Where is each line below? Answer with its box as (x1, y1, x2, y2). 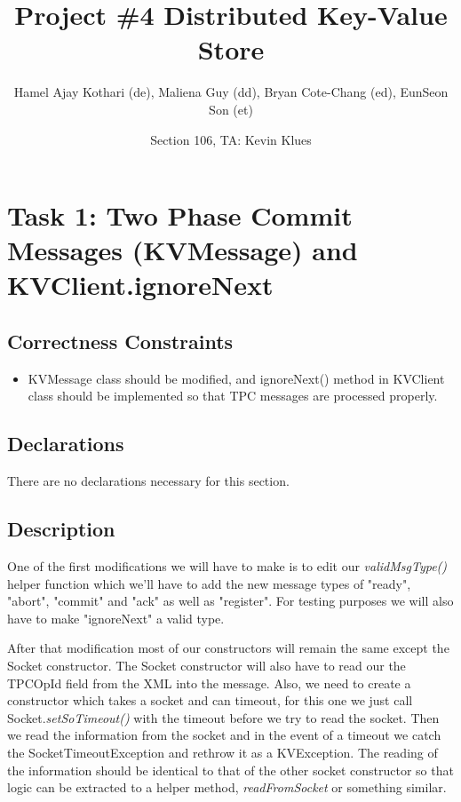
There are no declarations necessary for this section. (7, 472, 290, 490)
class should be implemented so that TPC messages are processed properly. (28, 386, 438, 405)
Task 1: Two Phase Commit (7, 197, 353, 234)
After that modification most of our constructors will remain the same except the (7, 639, 449, 657)
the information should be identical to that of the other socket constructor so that (7, 760, 454, 779)
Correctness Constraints (7, 328, 234, 355)
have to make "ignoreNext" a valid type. (7, 608, 225, 627)
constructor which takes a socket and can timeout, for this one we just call (7, 691, 413, 710)
